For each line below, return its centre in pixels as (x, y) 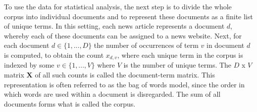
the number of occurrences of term (146, 45)
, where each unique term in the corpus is (180, 55)
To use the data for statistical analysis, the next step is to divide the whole (118, 6)
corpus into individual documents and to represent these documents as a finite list (128, 16)
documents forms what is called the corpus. (70, 103)
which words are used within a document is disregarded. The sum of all (112, 94)
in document (225, 45)
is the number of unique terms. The (178, 65)
